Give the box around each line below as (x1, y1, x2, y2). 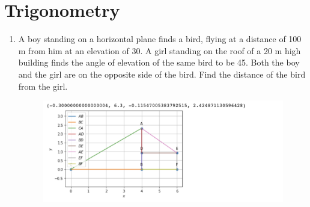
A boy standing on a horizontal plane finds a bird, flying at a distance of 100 (18, 32, 302, 45)
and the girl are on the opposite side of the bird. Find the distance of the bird (18, 67, 306, 80)
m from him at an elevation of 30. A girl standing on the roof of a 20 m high (18, 44, 301, 57)
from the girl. (18, 79, 68, 92)
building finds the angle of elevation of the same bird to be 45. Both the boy (18, 56, 300, 69)
